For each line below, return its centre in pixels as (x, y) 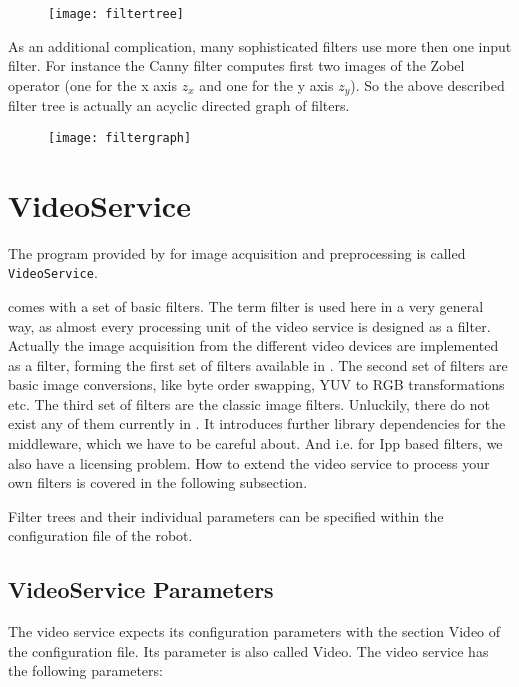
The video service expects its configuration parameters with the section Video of (254, 631)
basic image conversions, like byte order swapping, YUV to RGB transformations (256, 384)
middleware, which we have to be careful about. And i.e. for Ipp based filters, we (255, 443)
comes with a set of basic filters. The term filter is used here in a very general (246, 305)
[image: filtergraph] (120, 137)
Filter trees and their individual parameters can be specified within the (226, 515)
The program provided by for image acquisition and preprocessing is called (237, 252)
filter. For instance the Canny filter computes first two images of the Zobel (236, 65)
